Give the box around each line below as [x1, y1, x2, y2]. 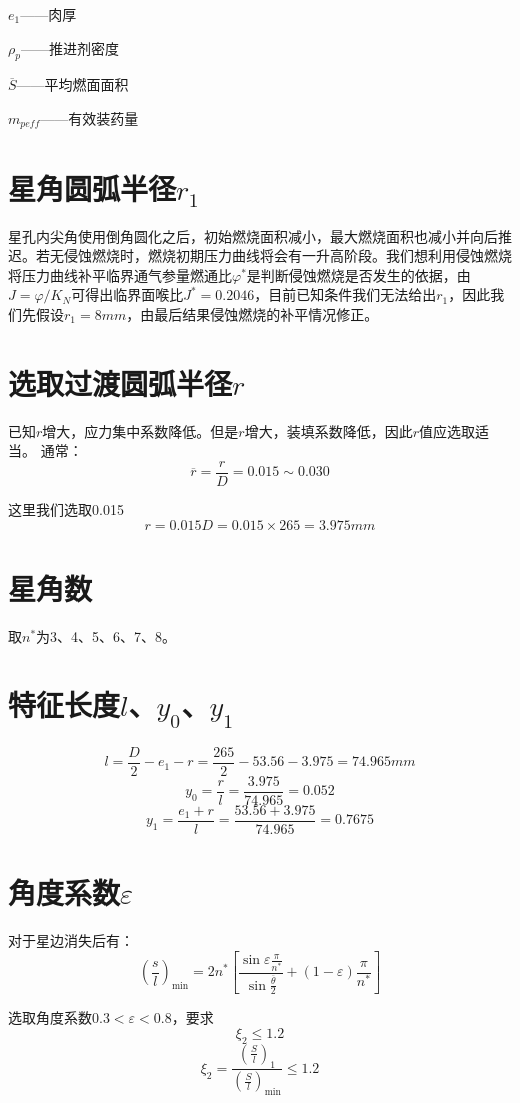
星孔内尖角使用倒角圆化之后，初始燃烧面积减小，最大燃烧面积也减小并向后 [8, 225, 498, 246]
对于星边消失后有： [8, 930, 134, 951]
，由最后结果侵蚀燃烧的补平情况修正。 [126, 303, 379, 324]
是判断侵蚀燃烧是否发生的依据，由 [246, 264, 471, 285]
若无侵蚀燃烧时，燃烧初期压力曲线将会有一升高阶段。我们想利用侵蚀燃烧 [35, 245, 512, 266]
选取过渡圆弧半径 [8, 362, 233, 403]
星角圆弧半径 [8, 167, 177, 208]
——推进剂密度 [20, 37, 119, 58]
